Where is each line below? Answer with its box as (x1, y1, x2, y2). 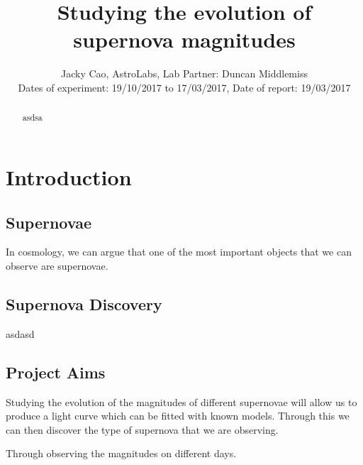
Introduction (6, 162, 132, 191)
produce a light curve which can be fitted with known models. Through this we (6, 408, 350, 423)
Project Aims (6, 361, 106, 383)
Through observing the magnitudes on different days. (6, 446, 237, 461)
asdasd (6, 326, 35, 341)
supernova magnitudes (73, 25, 296, 54)
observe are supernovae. (6, 258, 108, 273)
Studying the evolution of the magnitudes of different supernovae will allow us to (6, 394, 357, 409)
